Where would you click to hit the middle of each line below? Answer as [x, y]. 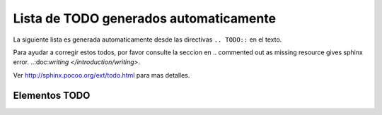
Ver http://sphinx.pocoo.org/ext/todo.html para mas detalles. [102, 75]
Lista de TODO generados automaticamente [144, 18]
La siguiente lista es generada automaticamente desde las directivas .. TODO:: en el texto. [147, 40]
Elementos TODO [52, 95]
